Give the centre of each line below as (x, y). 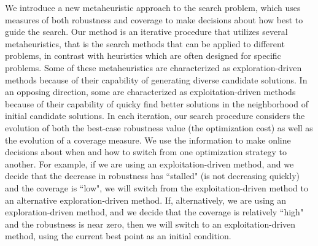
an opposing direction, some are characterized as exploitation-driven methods (150, 92)
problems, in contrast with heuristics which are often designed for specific (143, 56)
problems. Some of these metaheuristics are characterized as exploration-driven (153, 67)
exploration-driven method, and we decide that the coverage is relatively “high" (154, 212)
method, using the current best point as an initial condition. (118, 236)
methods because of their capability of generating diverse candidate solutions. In (156, 79)
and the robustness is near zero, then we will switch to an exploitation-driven (150, 224)
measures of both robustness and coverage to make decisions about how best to (154, 19)
